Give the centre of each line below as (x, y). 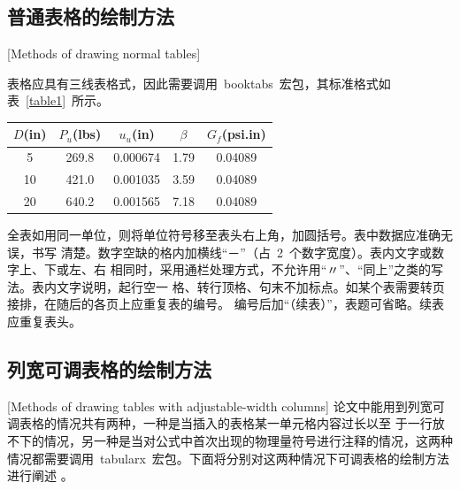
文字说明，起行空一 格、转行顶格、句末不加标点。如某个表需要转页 (250, 286)
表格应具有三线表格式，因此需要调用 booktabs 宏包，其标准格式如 (199, 83)
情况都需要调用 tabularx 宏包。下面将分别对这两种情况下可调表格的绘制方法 (228, 458)
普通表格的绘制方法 (91, 16)
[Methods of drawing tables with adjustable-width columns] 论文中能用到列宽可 (226, 406)
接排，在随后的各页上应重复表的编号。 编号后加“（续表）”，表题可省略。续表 (226, 304)
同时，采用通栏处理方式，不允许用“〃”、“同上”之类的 (277, 269)
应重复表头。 (44, 322)
